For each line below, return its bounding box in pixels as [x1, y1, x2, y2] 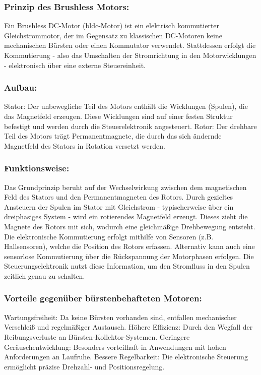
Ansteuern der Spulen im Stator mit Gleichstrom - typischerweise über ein [4, 201, 234, 212]
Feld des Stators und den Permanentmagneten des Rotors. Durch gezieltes [4, 192, 233, 202]
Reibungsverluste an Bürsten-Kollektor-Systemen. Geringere [4, 331, 190, 342]
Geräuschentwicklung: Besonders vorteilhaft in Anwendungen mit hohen [4, 341, 226, 352]
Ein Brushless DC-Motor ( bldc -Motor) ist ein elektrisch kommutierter [4, 20, 220, 31]
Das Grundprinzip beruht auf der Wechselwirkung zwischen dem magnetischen [4, 181, 247, 192]
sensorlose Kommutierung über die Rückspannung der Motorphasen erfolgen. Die [4, 251, 254, 261]
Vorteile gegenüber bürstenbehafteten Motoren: [4, 292, 202, 304]
